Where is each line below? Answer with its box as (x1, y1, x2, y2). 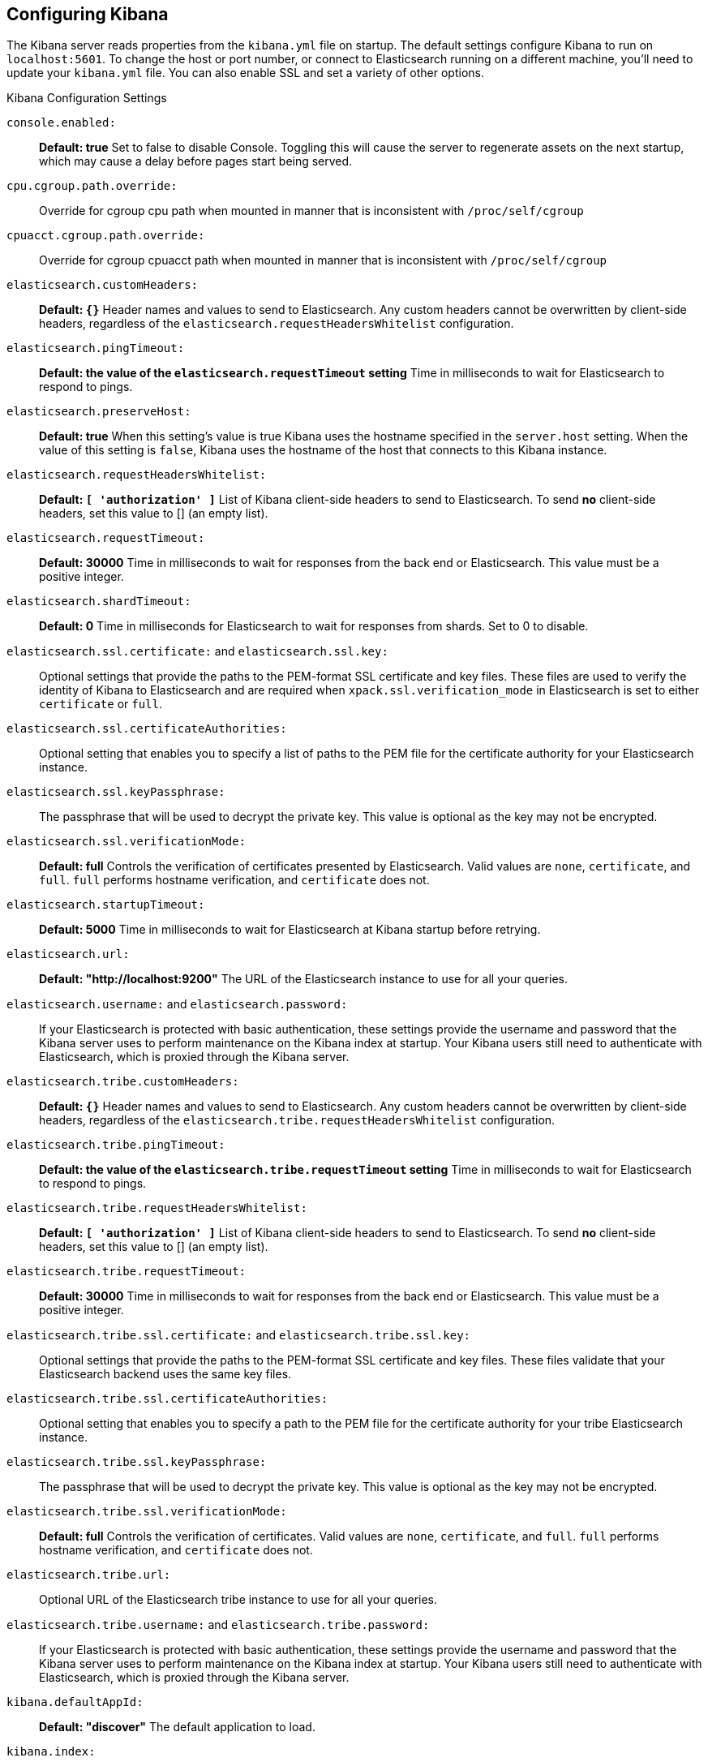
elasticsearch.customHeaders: (6, 278, 199, 292)
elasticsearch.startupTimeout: (6, 898, 205, 912)
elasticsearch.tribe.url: (6, 1568, 171, 1582)
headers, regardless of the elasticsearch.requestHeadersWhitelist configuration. (39, 316, 514, 331)
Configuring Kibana (6, 4, 169, 24)
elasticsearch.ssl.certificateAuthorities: (6, 722, 287, 736)
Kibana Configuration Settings (6, 91, 167, 105)
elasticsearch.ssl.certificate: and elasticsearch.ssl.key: (6, 644, 388, 659)
